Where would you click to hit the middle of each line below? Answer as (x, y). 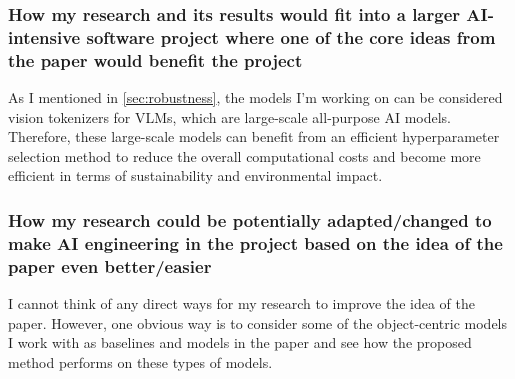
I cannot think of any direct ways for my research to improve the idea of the (241, 303)
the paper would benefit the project (155, 59)
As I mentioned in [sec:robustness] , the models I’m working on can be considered (255, 97)
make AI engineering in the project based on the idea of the (255, 242)
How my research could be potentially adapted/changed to (250, 219)
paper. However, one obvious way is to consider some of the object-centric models (258, 322)
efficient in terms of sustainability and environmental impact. (195, 175)
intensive (44, 36)
